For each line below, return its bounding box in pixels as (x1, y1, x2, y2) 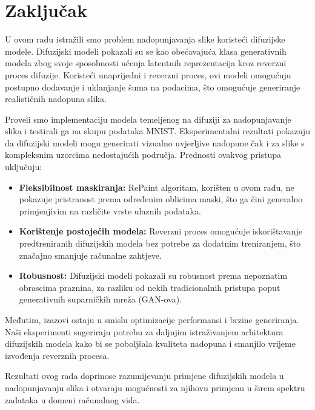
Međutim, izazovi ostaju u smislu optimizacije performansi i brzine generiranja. (5, 313, 299, 326)
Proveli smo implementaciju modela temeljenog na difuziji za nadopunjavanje (5, 112, 291, 125)
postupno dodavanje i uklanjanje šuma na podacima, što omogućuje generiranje (5, 80, 300, 93)
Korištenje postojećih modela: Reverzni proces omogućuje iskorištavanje (19, 225, 303, 237)
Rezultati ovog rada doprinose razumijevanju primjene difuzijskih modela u (5, 369, 284, 382)
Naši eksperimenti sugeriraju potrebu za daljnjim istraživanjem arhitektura (5, 325, 283, 338)
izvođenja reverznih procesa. (5, 349, 110, 361)
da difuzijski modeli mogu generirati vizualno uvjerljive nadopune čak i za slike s (5, 136, 305, 149)
